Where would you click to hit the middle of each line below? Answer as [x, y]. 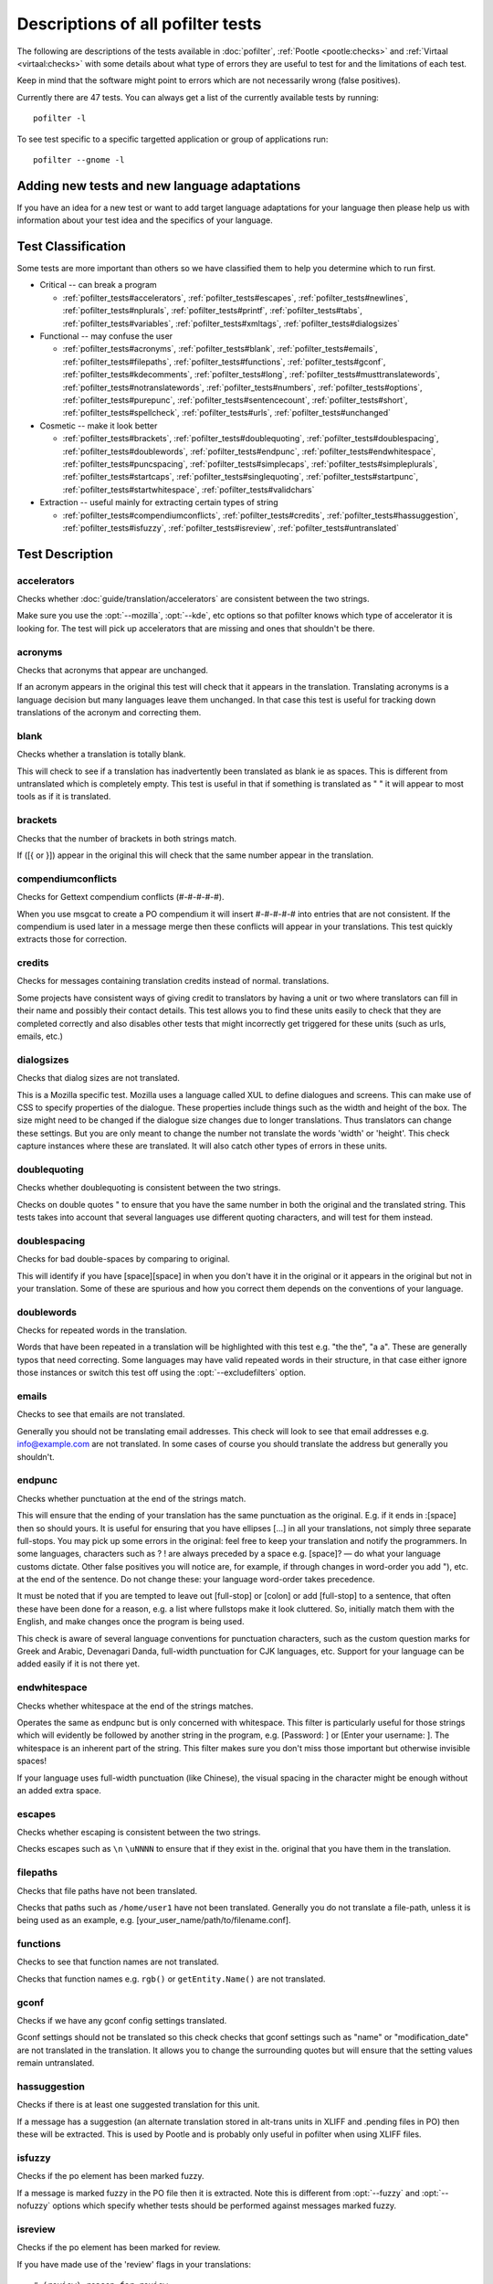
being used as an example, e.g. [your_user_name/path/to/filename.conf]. [154, 1920]
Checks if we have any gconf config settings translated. [122, 2021]
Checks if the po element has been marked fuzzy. [110, 2176]
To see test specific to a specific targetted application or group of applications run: [173, 139]
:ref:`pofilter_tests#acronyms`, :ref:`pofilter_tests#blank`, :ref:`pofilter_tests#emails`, [220, 349]
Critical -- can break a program [98, 285]
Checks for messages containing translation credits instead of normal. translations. [173, 981]
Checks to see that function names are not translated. [118, 1962]
